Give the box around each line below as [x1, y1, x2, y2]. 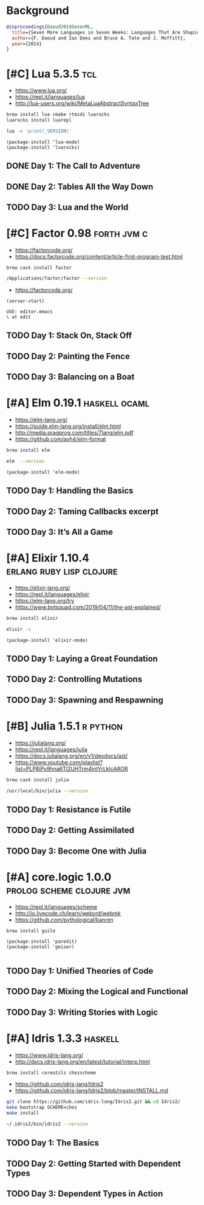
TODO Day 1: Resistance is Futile [6, 804, 132, 815]
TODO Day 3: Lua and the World [6, 202, 129, 212]
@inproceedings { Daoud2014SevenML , [6, 24, 94, 30]
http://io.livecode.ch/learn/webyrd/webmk [15, 909, 121, 917]
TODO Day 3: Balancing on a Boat [6, 372, 135, 382]
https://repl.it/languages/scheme [15, 903, 98, 911]
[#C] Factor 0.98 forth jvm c [6, 226, 148, 240]
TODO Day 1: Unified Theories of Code [6, 966, 154, 976]
